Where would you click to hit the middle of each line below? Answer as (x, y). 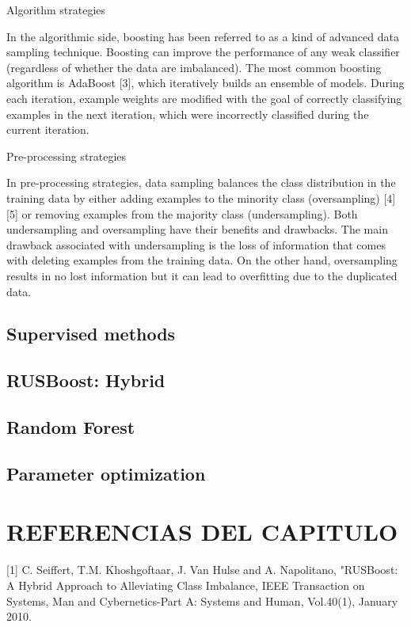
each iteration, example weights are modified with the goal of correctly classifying (204, 98)
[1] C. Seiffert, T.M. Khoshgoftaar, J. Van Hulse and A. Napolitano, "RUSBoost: (202, 570)
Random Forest (71, 427)
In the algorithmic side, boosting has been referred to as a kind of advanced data (203, 36)
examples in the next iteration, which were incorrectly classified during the (188, 114)
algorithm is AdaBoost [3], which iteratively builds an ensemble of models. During (205, 83)
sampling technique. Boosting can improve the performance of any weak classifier (203, 52)
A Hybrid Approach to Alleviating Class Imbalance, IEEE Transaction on (186, 585)
